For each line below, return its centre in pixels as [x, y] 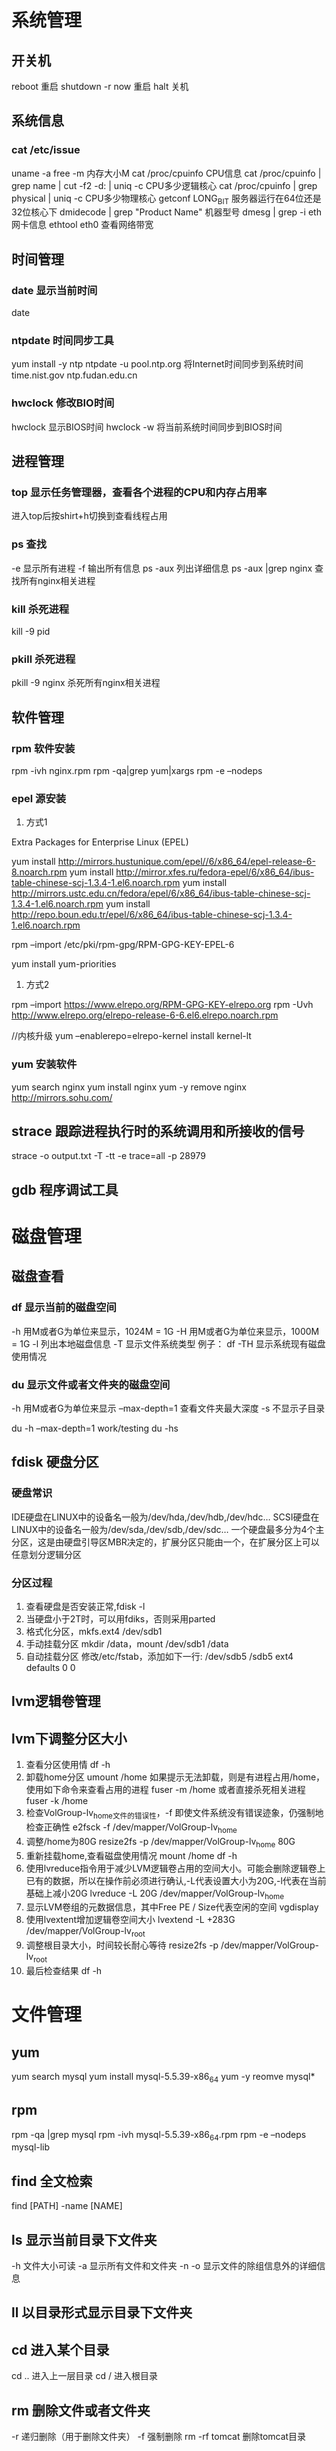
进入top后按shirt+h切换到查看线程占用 [89, 516]
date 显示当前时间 [54, 290]
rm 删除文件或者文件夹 [81, 2410]
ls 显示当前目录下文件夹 [84, 2239]
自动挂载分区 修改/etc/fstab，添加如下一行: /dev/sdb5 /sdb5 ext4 [159, 1656]
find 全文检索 [52, 2181]
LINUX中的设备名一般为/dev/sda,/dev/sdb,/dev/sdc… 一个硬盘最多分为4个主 [168, 1529]
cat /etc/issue [46, 150]
